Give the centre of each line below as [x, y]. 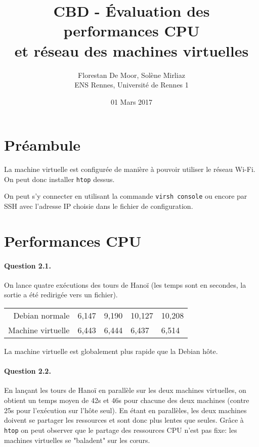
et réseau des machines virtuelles [132, 50]
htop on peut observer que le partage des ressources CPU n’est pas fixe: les [121, 430]
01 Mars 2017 [132, 101]
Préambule [42, 145]
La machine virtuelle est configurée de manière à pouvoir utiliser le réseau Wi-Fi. [130, 169]
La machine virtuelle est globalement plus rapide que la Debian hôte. [111, 351]
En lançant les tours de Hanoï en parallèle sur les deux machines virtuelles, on [125, 390]
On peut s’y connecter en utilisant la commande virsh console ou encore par [126, 196]
